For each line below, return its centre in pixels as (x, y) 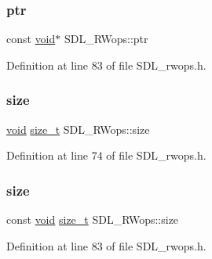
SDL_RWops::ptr (106, 39)
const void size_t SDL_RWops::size (93, 219)
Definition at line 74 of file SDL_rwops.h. (106, 155)
